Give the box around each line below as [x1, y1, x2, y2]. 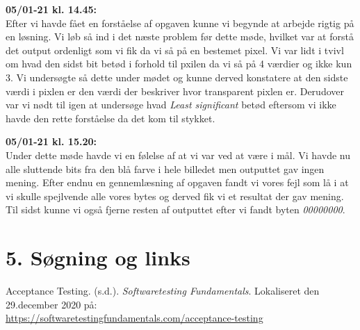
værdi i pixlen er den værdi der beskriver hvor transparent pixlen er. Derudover [6, 83, 344, 98]
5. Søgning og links [6, 243, 190, 272]
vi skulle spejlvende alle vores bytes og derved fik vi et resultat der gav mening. [6, 188, 344, 203]
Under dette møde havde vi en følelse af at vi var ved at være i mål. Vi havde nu [6, 147, 350, 162]
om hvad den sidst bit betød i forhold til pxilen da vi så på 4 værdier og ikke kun [6, 56, 352, 71]
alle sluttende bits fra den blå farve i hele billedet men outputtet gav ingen [6, 161, 325, 176]
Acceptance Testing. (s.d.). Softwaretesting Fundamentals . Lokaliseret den [6, 283, 320, 298]
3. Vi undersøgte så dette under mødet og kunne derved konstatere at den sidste [6, 69, 348, 84]
